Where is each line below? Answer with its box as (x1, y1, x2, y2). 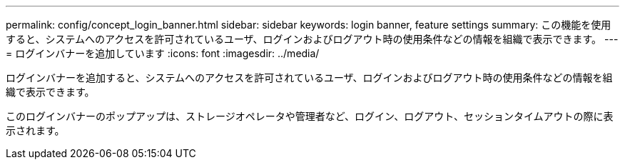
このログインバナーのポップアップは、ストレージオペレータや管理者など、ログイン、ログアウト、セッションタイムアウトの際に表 (6, 110, 614, 122)
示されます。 (6, 124, 65, 136)
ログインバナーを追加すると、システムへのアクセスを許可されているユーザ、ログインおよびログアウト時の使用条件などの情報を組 (6, 71, 613, 84)
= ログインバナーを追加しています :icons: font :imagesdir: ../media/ (6, 47, 320, 59)
